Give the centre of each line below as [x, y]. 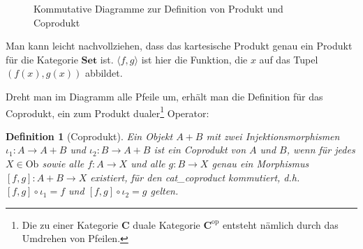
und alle [148, 163]
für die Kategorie [42, 59]
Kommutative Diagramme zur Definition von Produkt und [158, 8]
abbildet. [104, 73]
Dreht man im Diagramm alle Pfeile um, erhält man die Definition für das [164, 96]
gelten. [164, 191]
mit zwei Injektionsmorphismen [273, 136]
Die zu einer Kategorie [70, 224]
